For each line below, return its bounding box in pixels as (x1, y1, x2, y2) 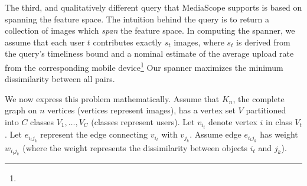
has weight (260, 128, 298, 141)
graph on (5, 104, 37, 116)
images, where (174, 35, 224, 48)
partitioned (246, 104, 286, 116)
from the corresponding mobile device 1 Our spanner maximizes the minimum (5, 59, 283, 73)
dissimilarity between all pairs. (5, 73, 115, 85)
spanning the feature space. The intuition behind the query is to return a (5, 12, 270, 25)
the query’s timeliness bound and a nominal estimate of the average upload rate (5, 47, 294, 60)
